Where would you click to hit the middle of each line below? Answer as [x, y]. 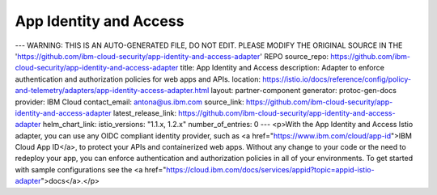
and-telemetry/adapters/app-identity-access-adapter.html [112, 91]
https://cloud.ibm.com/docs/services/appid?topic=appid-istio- [271, 169]
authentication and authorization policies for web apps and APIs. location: [138, 79]
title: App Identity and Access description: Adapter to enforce [282, 68]
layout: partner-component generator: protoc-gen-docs [303, 91]
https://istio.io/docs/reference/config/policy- [337, 79]
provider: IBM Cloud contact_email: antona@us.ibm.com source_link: [129, 102]
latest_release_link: [145, 112]
